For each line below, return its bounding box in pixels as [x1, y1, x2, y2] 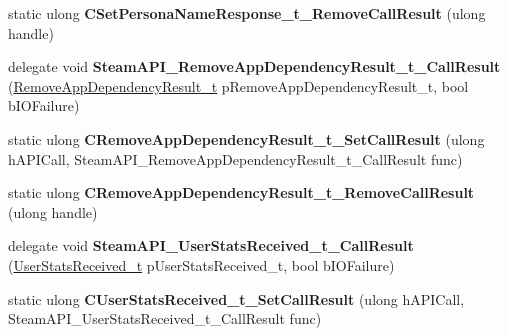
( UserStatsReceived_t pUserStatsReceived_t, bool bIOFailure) [8, 254, 395, 275]
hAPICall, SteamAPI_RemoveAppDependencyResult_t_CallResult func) [8, 148, 463, 169]
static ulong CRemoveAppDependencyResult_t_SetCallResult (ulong [8, 128, 485, 149]
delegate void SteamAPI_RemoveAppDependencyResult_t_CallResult [8, 56, 501, 77]
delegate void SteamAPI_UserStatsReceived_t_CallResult [8, 235, 414, 256]
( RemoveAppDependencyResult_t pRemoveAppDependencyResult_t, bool [8, 75, 469, 96]
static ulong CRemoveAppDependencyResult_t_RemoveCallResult [8, 182, 475, 203]
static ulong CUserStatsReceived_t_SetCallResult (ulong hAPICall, [8, 288, 465, 309]
